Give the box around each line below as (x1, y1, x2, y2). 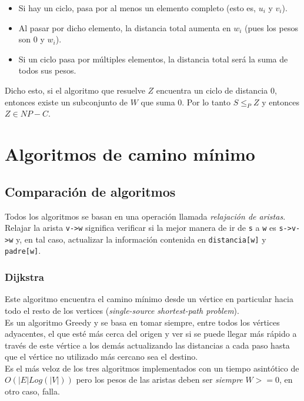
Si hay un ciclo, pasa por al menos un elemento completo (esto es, (18, 2, 256, 14)
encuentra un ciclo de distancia (156, 84, 268, 96)
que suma (141, 95, 175, 108)
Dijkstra (5, 270, 44, 284)
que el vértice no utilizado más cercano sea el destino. (5, 350, 198, 363)
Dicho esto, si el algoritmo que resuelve (5, 84, 145, 96)
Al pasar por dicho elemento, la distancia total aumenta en (18, 21, 231, 34)
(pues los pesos (245, 21, 298, 34)
